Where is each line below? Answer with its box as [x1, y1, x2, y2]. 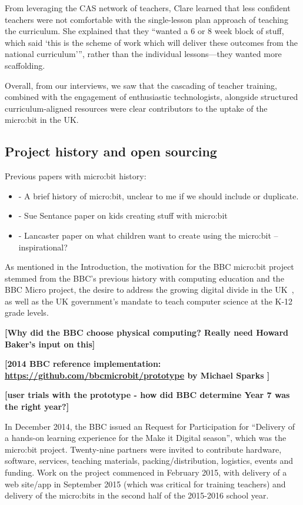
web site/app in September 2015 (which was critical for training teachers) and [5, 477, 286, 490]
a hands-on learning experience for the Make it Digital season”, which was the [5, 432, 287, 444]
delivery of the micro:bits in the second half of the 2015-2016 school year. [5, 489, 269, 501]
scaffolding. [5, 59, 45, 71]
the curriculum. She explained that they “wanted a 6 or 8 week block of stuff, [5, 25, 284, 37]
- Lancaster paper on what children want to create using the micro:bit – [18, 229, 278, 241]
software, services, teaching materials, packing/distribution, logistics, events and [5, 454, 293, 467]
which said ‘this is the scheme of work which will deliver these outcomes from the [5, 36, 298, 48]
